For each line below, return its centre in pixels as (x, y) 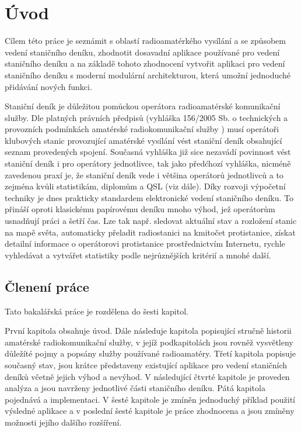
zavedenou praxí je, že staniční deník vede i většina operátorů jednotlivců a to (144, 174)
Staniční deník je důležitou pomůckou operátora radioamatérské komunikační (143, 106)
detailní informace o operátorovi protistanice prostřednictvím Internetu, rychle (145, 243)
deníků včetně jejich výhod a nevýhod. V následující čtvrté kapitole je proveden (147, 376)
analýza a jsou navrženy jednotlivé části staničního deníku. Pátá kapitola (135, 388)
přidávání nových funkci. (48, 86)
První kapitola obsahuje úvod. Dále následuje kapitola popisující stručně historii (148, 331)
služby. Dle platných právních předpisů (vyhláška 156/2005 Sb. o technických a (146, 117)
